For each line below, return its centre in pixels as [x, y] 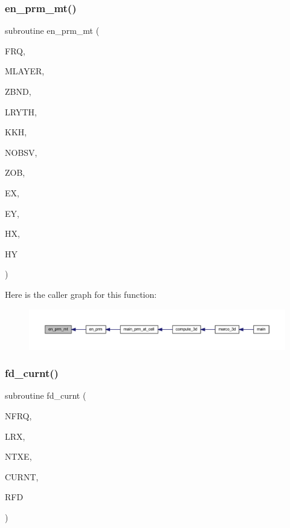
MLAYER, [25, 71]
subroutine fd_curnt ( [46, 395]
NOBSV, [21, 152]
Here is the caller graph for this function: [81, 294]
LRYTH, [21, 111]
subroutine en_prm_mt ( [52, 31]
